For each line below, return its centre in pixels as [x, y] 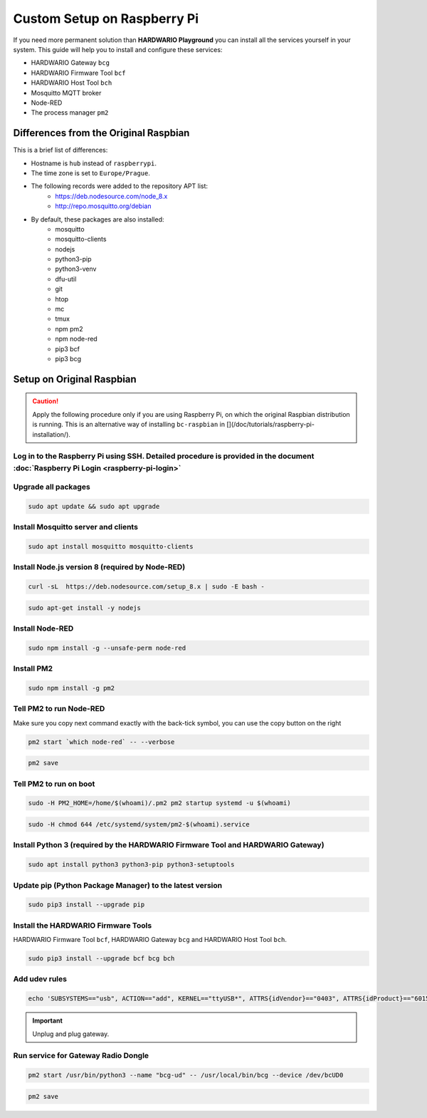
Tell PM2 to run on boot [54, 784]
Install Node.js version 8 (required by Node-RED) [99, 567]
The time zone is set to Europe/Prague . [91, 173]
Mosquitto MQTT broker [66, 93]
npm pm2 [69, 328]
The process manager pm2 [70, 113]
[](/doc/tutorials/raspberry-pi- [270, 425]
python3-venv [76, 269]
